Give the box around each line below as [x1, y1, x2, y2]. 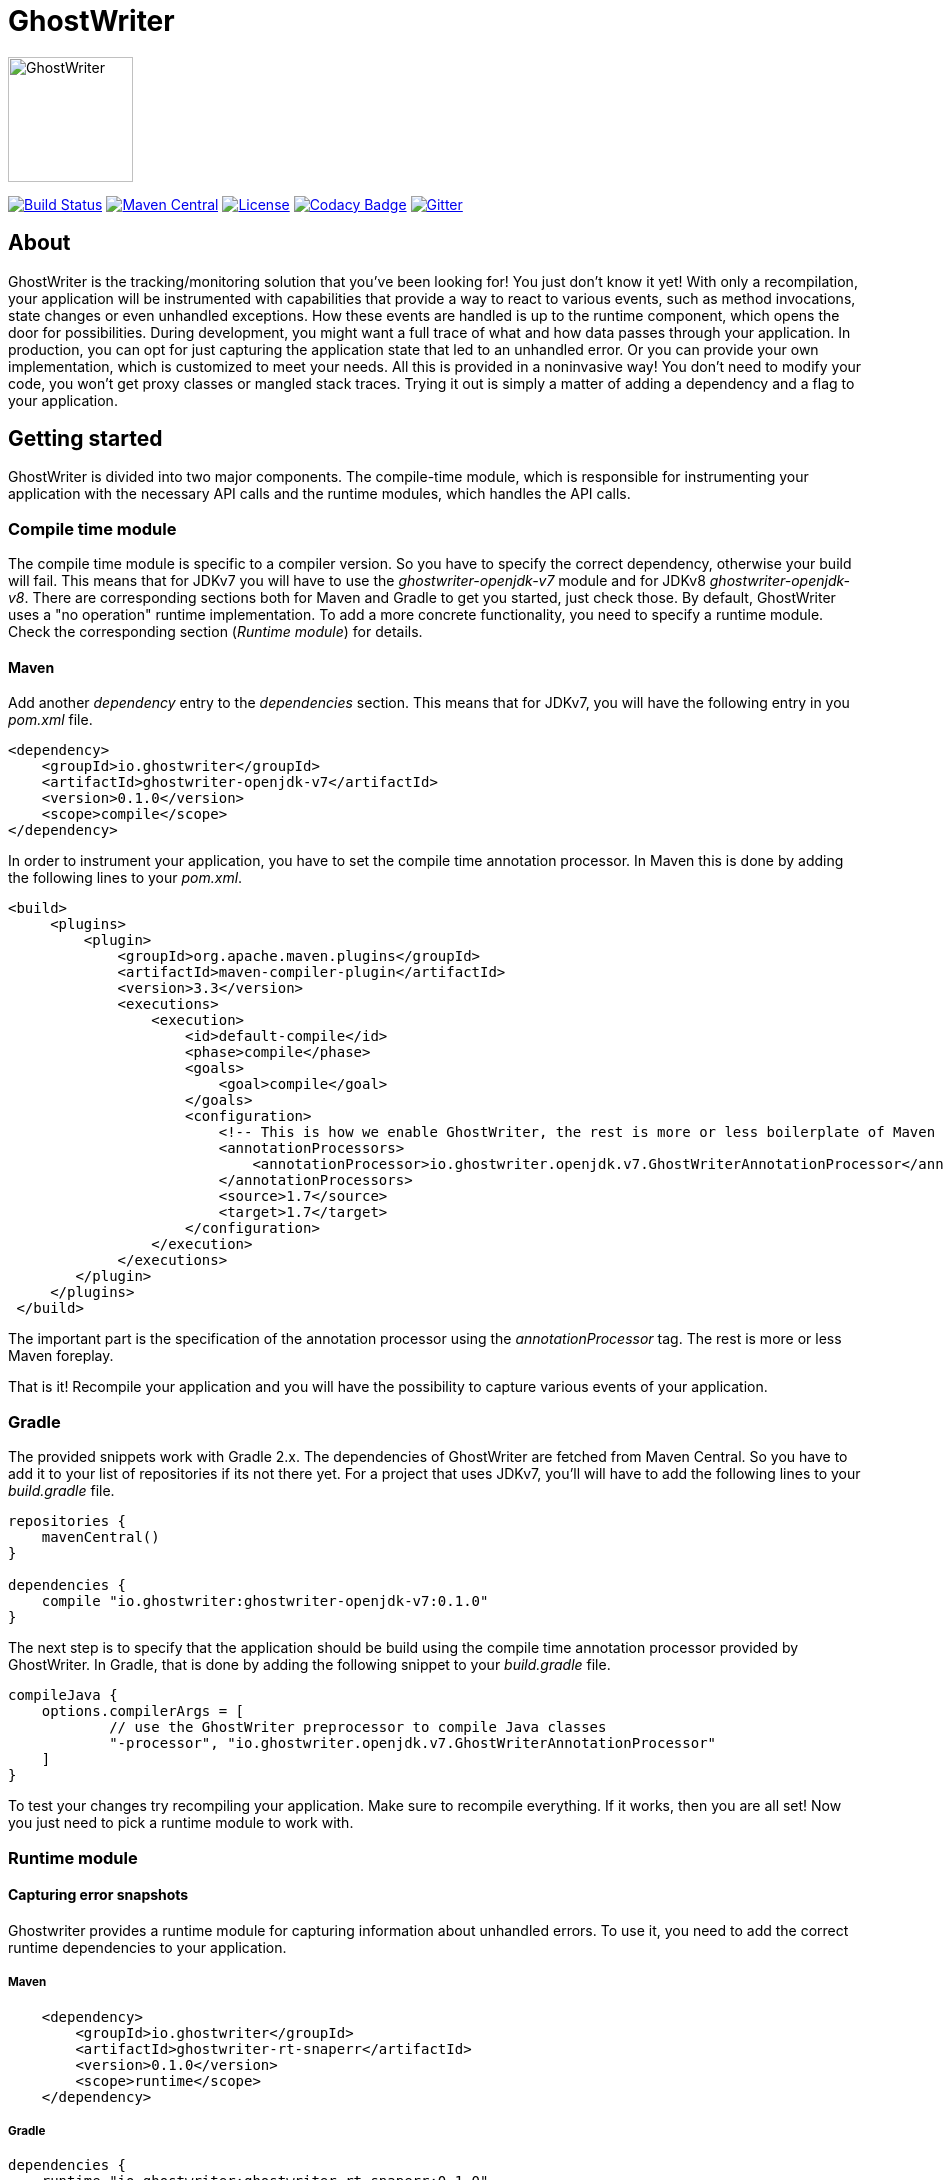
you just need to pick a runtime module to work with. [8, 1814, 354, 1832]
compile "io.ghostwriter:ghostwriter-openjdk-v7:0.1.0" [41, 1593, 489, 1610]
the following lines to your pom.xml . [8, 869, 243, 887]
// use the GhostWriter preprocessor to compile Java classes [109, 1719, 607, 1736]
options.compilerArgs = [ [41, 1703, 245, 1720]
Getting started [8, 426, 163, 452]
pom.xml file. [8, 711, 93, 729]
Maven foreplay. [8, 1347, 114, 1365]
